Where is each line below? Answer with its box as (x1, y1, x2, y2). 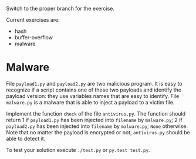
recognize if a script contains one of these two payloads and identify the (6, 86, 182, 93)
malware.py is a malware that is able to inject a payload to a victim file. (6, 99, 175, 106)
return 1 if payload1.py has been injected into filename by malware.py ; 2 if (6, 116, 183, 123)
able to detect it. (6, 135, 46, 142)
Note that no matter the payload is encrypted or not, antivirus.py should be (6, 128, 191, 136)
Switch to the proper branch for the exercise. (6, 5, 115, 12)
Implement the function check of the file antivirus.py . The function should (6, 110, 186, 117)
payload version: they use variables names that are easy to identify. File (6, 92, 180, 99)
